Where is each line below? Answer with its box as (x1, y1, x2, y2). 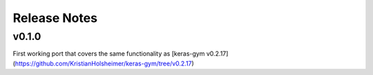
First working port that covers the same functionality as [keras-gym (12, 50, 205, 58)
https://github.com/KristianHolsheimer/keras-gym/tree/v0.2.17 (15, 59, 193, 67)
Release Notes (12, 10, 98, 25)
